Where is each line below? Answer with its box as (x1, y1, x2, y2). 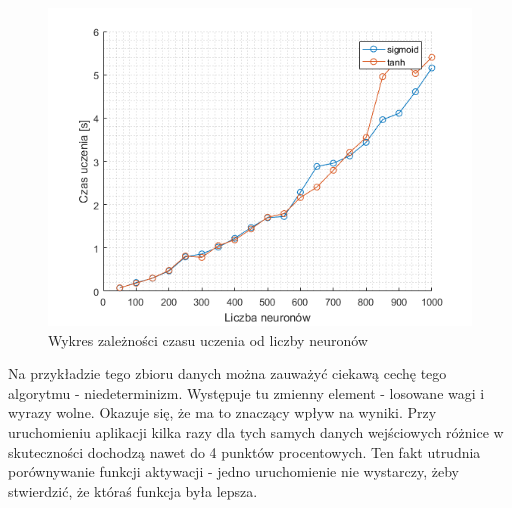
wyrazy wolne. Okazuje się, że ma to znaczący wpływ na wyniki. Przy (8, 402, 437, 423)
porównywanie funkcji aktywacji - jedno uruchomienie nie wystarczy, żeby (8, 461, 459, 482)
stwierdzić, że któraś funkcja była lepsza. (8, 480, 258, 501)
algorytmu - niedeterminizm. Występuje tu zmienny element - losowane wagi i (8, 382, 485, 403)
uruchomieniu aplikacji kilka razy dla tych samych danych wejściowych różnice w (8, 421, 504, 442)
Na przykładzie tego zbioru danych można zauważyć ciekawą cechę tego (8, 363, 447, 384)
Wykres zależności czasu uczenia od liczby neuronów (48, 329, 368, 350)
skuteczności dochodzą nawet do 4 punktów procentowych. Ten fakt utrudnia (8, 441, 481, 462)
